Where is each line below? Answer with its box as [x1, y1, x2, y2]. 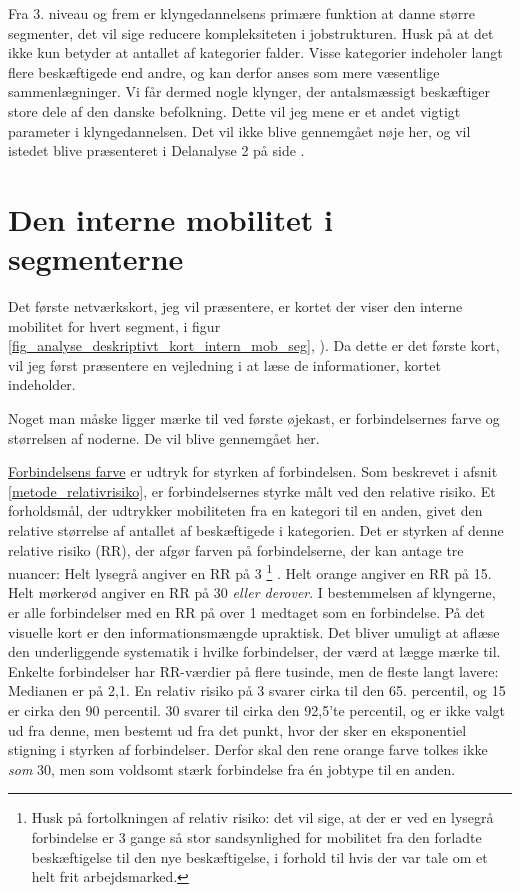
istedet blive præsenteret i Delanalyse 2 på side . [8, 140, 305, 161]
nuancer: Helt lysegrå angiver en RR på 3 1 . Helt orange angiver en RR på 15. [8, 560, 492, 583]
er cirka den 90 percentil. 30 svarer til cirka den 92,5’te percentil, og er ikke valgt [8, 700, 505, 720]
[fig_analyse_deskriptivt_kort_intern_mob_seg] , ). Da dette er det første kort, [8, 335, 500, 356]
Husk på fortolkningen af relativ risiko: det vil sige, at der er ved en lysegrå [31, 807, 494, 828]
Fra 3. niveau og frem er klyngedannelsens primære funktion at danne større [8, 3, 476, 23]
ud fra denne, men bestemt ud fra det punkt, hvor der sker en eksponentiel [8, 719, 467, 740]
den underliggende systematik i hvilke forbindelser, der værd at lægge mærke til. [8, 641, 501, 662]
